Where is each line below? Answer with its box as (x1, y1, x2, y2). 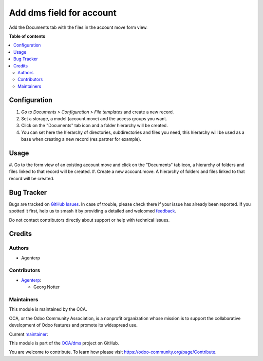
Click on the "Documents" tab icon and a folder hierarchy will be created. (21, 123, 168, 128)
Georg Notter (33, 284, 60, 290)
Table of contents (9, 33, 46, 39)
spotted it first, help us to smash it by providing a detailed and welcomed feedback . (9, 208, 176, 214)
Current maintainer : (9, 331, 48, 337)
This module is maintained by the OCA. (9, 306, 87, 312)
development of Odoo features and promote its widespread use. (9, 322, 138, 328)
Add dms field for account (9, 7, 117, 18)
